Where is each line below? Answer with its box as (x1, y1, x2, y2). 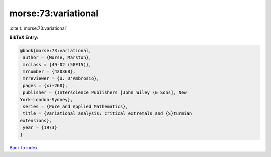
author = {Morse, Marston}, (23, 55, 92, 60)
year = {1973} (23, 125, 57, 130)
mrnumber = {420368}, (23, 69, 76, 75)
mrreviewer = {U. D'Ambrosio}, (23, 76, 100, 81)
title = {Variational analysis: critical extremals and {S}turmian (23, 111, 192, 116)
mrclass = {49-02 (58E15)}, (23, 62, 92, 67)
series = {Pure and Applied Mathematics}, (23, 104, 129, 110)
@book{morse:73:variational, (20, 48, 92, 53)
